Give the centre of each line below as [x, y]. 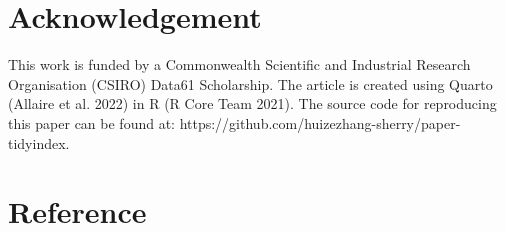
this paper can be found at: [91, 122]
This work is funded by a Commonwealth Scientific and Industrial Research [239, 64]
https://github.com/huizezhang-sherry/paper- [320, 122]
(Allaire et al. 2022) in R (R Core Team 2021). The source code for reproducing [252, 103]
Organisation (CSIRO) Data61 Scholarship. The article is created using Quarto [250, 83]
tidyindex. [39, 142]
